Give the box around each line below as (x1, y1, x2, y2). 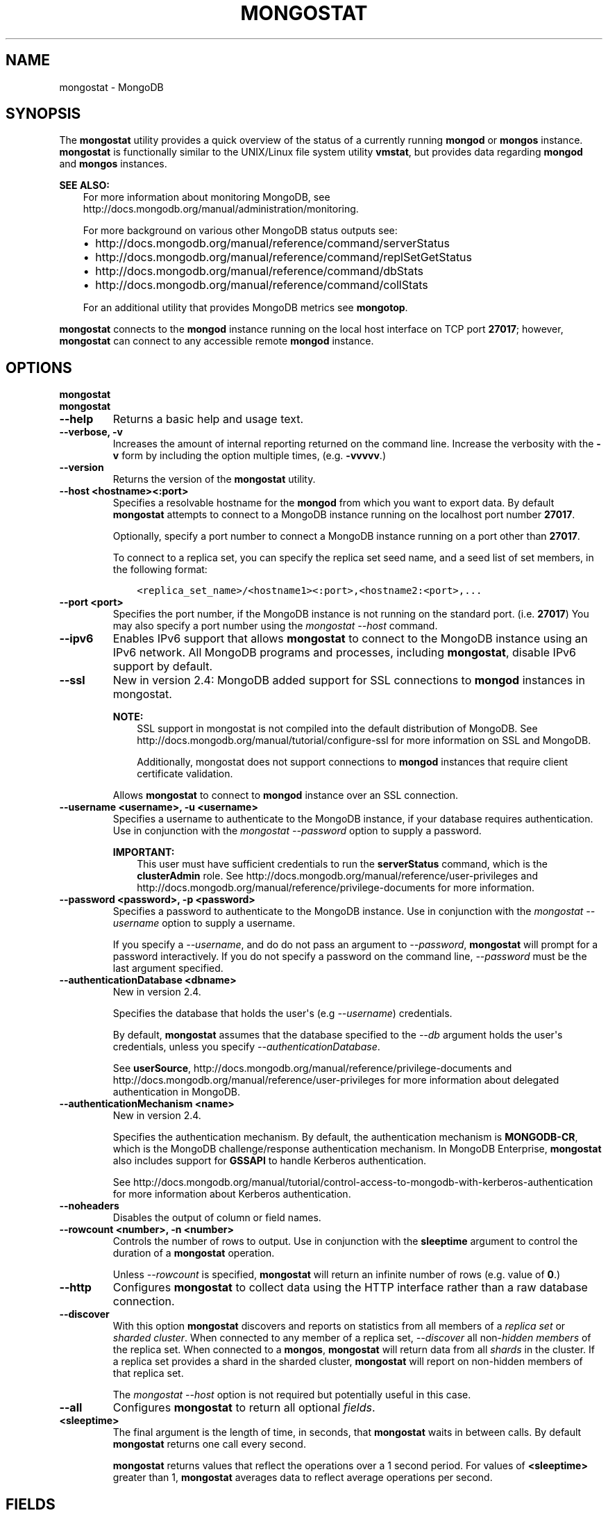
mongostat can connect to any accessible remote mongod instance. (59, 335, 374, 347)
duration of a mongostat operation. (112, 1247, 275, 1259)
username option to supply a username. (112, 917, 296, 929)
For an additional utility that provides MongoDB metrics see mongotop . (83, 301, 408, 314)
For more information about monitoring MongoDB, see (83, 191, 330, 204)
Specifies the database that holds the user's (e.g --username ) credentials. (112, 1007, 453, 1020)
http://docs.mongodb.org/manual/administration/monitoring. (83, 203, 359, 215)
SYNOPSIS (6, 105, 81, 123)
